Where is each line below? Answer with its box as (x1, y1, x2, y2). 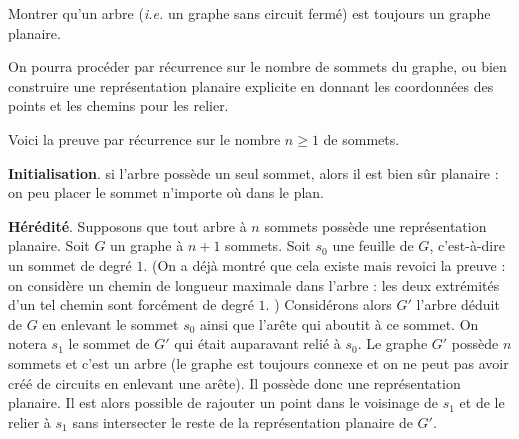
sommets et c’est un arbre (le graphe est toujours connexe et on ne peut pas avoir (8, 352, 509, 373)
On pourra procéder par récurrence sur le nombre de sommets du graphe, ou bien (8, 56, 507, 77)
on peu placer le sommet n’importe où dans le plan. (8, 182, 325, 203)
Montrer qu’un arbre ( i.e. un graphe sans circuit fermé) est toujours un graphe (8, 3, 491, 23)
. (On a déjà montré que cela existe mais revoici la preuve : (143, 254, 506, 275)
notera (8, 333, 47, 354)
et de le (459, 392, 505, 413)
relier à (8, 411, 51, 432)
